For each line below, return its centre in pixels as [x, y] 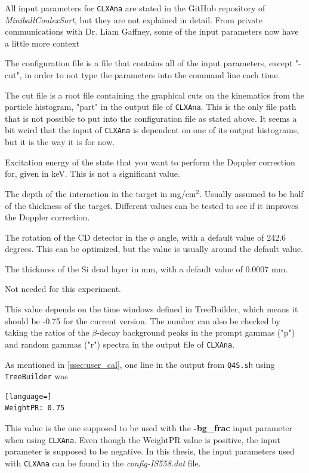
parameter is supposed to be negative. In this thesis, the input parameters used [150, 451]
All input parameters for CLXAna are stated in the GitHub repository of [135, 8]
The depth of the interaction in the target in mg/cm [101, 193]
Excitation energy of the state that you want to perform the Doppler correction [150, 162]
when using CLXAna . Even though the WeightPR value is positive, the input [143, 439]
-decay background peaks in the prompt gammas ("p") [196, 332]
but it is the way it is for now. [60, 142]
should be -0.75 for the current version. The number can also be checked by [143, 320]
